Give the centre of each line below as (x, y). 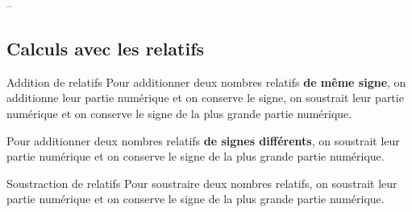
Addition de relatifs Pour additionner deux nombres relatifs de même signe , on (206, 82)
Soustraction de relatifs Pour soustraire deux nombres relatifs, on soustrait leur (202, 183)
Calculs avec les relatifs (106, 48)
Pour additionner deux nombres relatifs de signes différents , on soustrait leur (203, 140)
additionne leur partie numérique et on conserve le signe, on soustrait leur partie (205, 98)
